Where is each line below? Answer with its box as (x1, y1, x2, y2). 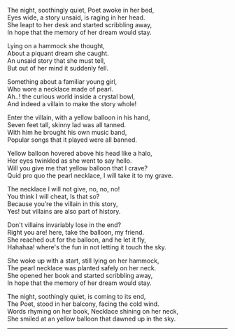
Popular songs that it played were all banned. (7, 136, 138, 144)
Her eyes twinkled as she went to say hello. (7, 156, 132, 165)
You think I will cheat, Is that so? (7, 192, 100, 200)
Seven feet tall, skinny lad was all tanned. (7, 121, 127, 129)
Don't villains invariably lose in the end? (7, 221, 121, 229)
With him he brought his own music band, (7, 129, 127, 136)
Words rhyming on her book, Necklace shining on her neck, (7, 307, 179, 315)
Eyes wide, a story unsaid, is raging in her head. (7, 13, 145, 22)
